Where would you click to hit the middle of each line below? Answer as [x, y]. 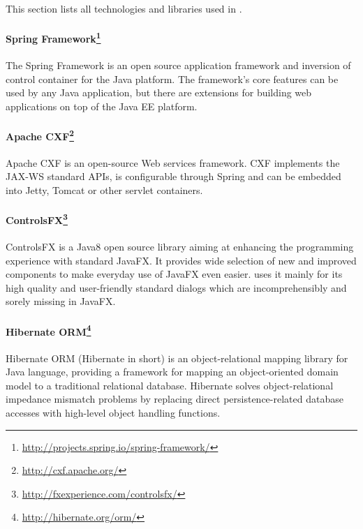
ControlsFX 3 [37, 219]
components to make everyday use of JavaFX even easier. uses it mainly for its [174, 274]
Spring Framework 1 [53, 37]
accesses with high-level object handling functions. [113, 412]
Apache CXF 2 [40, 135]
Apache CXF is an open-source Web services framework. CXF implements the [173, 162]
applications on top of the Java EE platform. [102, 106]
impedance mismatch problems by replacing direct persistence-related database [175, 399]
